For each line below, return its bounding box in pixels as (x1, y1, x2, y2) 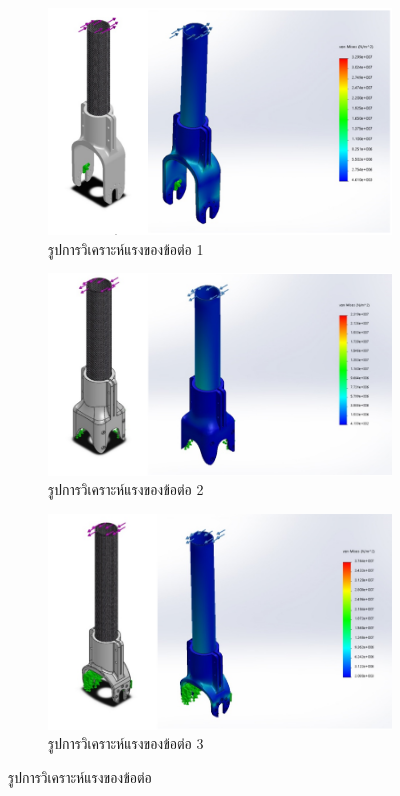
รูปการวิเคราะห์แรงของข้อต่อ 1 (48, 238, 204, 259)
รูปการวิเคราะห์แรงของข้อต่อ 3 (48, 733, 204, 754)
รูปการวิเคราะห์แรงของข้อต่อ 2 (48, 479, 204, 500)
